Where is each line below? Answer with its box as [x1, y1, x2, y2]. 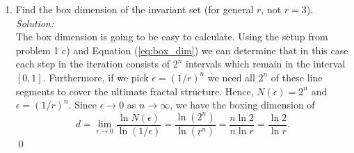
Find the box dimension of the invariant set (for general [15, 2, 254, 16]
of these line [271, 70, 323, 84]
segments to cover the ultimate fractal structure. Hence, [15, 83, 254, 98]
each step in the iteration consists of [15, 56, 170, 71]
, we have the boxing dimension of [170, 97, 315, 112]
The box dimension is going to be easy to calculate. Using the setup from [15, 29, 328, 44]
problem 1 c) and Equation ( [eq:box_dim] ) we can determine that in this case [15, 42, 348, 57]
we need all [207, 70, 255, 84]
